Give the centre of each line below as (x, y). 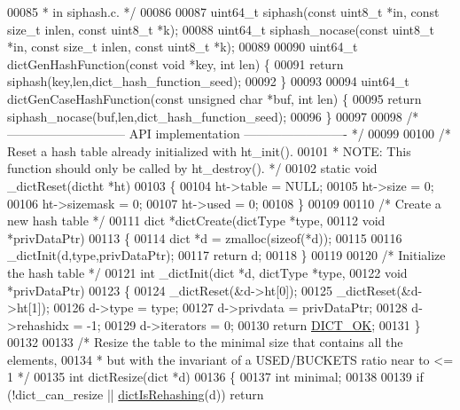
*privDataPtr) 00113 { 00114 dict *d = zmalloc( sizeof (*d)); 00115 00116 (205, 237)
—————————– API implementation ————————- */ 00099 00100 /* (229, 134)
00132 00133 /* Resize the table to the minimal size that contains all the (205, 342)
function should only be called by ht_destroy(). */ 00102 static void (192, 168)
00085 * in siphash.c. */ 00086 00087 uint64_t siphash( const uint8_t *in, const (223, 12)
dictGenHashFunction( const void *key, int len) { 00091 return (175, 63)
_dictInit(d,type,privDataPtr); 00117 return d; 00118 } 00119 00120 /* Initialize (226, 255)
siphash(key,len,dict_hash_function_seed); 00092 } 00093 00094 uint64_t (208, 81)
